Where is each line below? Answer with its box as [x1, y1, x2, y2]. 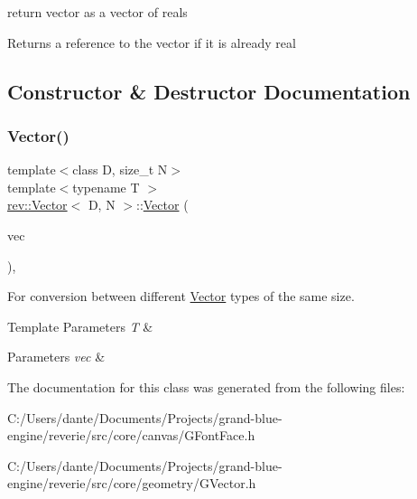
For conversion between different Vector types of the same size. [7, 287, 355, 306]
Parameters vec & [7, 347, 106, 366]
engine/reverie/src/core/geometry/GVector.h [7, 474, 256, 493]
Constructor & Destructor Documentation [7, 77, 411, 105]
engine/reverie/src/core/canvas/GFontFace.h [7, 426, 255, 445]
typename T [72, 177, 140, 196]
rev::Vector [7, 195, 68, 214]
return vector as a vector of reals [7, 3, 188, 21]
